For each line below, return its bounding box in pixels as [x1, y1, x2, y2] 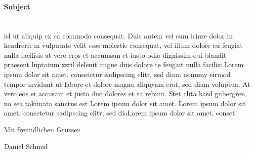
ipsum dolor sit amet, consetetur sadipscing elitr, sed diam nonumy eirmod [4, 69, 231, 79]
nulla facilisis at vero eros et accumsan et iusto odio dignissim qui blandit [4, 49, 227, 60]
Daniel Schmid [4, 141, 48, 151]
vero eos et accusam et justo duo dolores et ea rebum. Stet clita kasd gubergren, [4, 88, 247, 99]
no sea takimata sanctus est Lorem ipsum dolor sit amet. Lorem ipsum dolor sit [4, 98, 246, 108]
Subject [4, 1, 30, 11]
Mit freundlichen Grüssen [4, 124, 81, 134]
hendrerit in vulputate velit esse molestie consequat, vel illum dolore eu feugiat [4, 40, 243, 50]
